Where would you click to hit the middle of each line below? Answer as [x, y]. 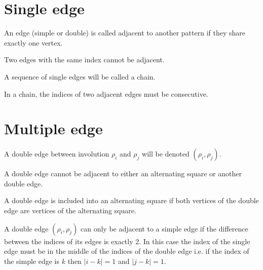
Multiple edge [53, 128]
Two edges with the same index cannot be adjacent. [84, 60]
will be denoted [166, 154]
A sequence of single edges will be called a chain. [80, 76]
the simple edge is [32, 261]
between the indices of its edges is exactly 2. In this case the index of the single [127, 241]
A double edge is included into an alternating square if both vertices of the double [131, 200]
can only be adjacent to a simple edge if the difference [164, 228]
